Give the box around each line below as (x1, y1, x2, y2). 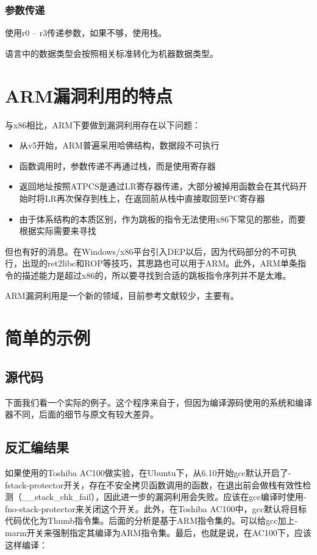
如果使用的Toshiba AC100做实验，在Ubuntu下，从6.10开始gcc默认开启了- (5, 466, 291, 479)
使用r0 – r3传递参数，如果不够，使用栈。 (5, 26, 167, 39)
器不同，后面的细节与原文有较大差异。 (5, 408, 158, 421)
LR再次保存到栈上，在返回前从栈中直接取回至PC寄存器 (45, 191, 265, 204)
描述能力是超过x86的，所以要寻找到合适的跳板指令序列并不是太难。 (21, 268, 291, 281)
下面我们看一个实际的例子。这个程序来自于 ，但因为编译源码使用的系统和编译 (5, 395, 312, 408)
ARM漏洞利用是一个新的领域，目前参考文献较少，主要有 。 (5, 289, 239, 302)
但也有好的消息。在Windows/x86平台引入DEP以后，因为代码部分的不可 (5, 244, 288, 257)
